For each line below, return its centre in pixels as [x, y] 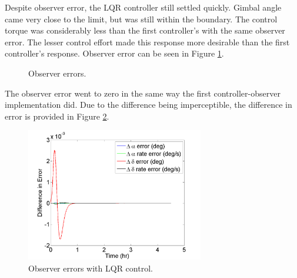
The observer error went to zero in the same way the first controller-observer [143, 93]
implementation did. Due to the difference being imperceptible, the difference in [148, 105]
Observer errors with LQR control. [91, 268]
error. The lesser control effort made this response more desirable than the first [147, 42]
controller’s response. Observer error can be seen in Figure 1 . [114, 53]
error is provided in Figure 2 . [57, 116]
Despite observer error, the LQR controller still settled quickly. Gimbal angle [143, 7]
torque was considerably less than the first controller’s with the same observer [145, 30]
